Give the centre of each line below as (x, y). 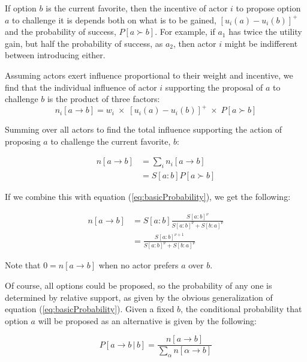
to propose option (268, 8)
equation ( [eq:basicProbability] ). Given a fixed (90, 309)
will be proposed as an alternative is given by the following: (147, 320)
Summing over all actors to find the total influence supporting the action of (143, 129)
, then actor (195, 43)
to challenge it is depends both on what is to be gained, (114, 20)
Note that (23, 265)
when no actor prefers (139, 265)
